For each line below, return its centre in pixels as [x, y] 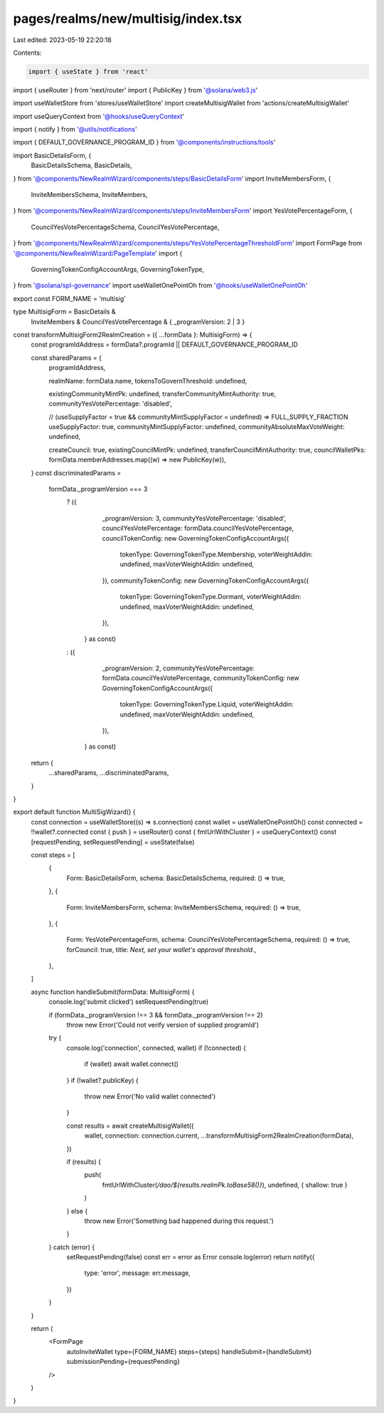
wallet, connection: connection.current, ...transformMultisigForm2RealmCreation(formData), [219, 1136]
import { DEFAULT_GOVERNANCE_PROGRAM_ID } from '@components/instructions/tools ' [144, 142]
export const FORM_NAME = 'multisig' [69, 298]
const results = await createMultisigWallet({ [130, 1126]
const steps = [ [53, 854]
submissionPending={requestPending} [123, 1362]
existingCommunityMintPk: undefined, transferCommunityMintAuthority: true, [162, 393]
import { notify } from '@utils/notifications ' [75, 129]
